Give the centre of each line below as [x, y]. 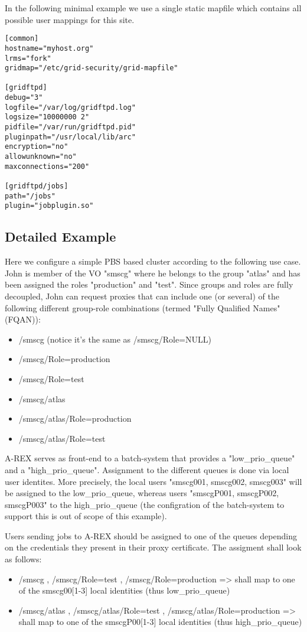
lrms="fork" [28, 58]
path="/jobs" [30, 196]
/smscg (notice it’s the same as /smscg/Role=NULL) [115, 339]
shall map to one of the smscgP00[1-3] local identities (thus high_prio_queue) [160, 622]
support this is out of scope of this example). [86, 516]
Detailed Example [61, 237]
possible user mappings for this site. [70, 19]
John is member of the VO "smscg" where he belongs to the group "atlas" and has [153, 273]
